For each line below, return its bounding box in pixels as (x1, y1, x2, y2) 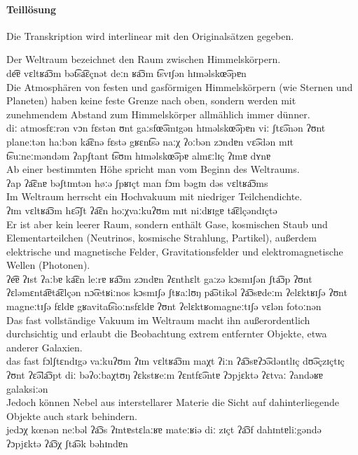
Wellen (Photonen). (6, 258, 90, 272)
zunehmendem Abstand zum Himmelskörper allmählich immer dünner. (6, 106, 310, 121)
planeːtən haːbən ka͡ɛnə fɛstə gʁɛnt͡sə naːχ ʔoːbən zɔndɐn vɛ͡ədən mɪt (6, 134, 294, 148)
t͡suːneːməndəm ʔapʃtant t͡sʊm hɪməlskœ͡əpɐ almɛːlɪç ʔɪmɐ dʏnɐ (6, 148, 271, 162)
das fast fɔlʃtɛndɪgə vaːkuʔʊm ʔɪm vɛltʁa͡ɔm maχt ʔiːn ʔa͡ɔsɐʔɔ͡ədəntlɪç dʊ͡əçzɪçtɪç (6, 353, 345, 368)
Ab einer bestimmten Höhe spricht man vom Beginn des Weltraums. (6, 162, 300, 176)
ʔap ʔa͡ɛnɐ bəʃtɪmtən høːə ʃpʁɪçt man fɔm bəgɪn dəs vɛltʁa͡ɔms (6, 175, 268, 190)
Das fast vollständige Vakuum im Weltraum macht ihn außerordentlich (6, 312, 310, 327)
